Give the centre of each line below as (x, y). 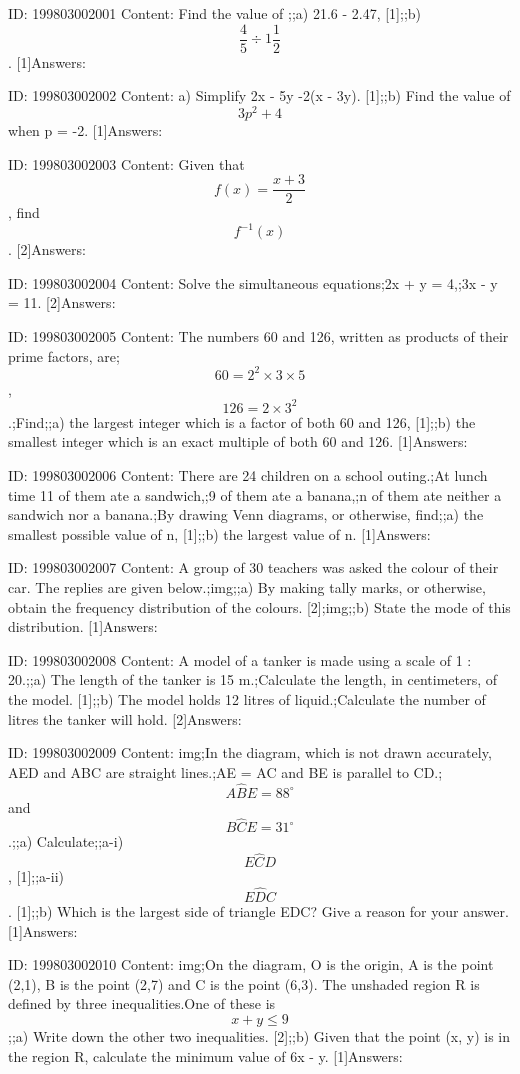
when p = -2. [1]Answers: (85, 129)
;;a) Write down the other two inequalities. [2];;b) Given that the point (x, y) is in (259, 1035)
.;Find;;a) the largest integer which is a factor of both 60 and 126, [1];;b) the (242, 421)
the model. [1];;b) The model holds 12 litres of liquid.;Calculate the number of (247, 698)
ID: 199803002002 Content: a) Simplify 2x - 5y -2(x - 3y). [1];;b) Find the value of (259, 95)
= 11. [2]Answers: (62, 302)
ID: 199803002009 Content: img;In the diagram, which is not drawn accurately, (250, 752)
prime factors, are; (64, 355)
